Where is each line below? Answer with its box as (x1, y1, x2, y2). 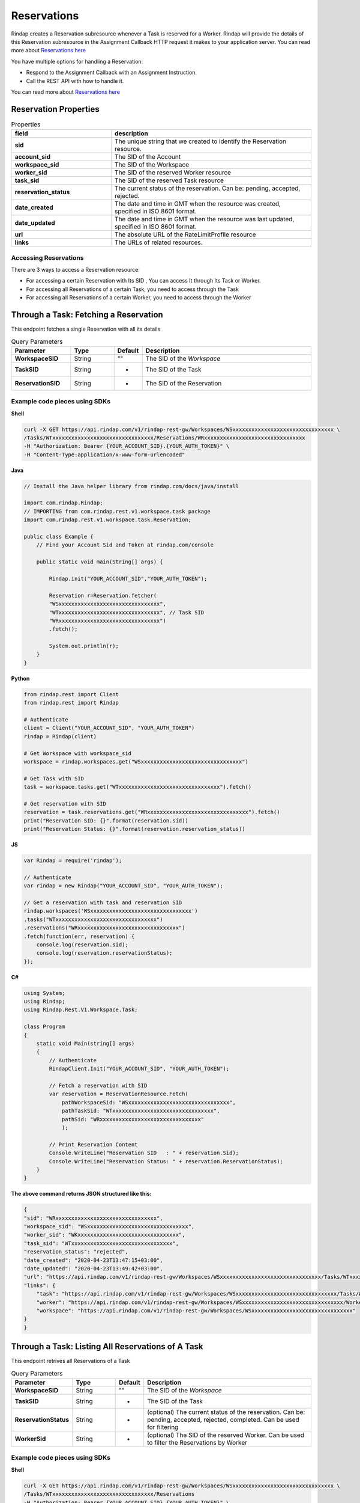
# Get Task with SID (23, 775, 84, 782)
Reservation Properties (11, 104, 100, 114)
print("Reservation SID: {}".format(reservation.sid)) (23, 817, 188, 824)
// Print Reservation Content (49, 1141, 138, 1148)
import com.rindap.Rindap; (23, 500, 103, 506)
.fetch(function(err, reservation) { (23, 932, 135, 940)
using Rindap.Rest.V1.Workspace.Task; (23, 1006, 138, 1013)
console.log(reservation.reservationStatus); (36, 950, 173, 957)
